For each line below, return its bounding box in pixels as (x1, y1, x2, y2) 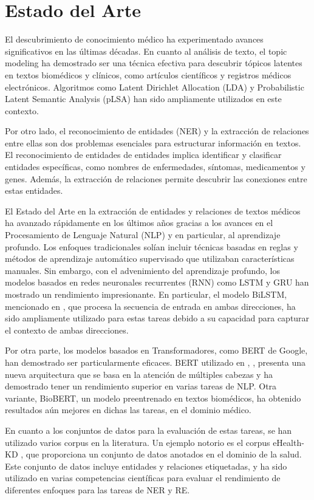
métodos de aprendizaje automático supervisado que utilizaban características (5, 252, 295, 265)
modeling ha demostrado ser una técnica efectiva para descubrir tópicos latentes (5, 57, 302, 69)
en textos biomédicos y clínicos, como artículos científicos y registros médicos (5, 68, 292, 81)
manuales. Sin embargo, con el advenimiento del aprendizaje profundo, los (5, 264, 280, 276)
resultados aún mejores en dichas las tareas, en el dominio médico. (5, 403, 251, 416)
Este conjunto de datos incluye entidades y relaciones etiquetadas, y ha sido (5, 459, 287, 472)
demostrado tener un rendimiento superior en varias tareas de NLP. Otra (5, 380, 277, 392)
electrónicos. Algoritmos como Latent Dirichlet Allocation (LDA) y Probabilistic (5, 80, 304, 93)
